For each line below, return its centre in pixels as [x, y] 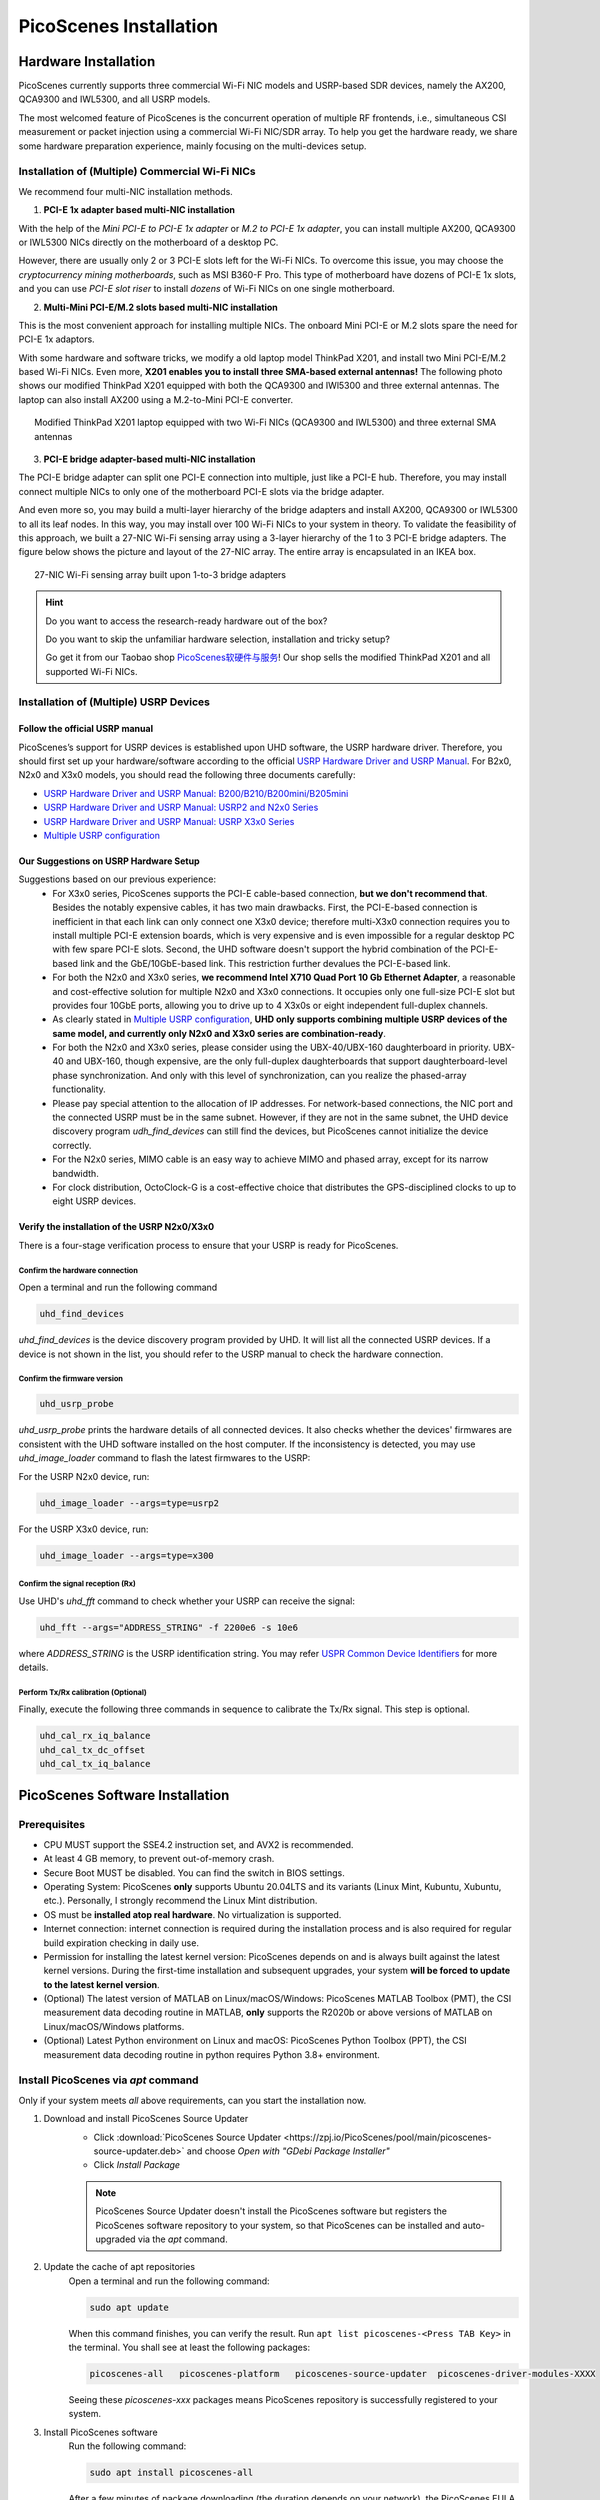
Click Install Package [136, 2165]
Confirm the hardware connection [78, 1270]
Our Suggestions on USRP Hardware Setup [109, 861]
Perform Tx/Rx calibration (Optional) [82, 1692]
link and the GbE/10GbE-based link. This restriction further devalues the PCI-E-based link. [265, 963]
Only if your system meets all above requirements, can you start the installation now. [192, 2100]
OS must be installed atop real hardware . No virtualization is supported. [192, 1914]
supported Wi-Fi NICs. [91, 671]
